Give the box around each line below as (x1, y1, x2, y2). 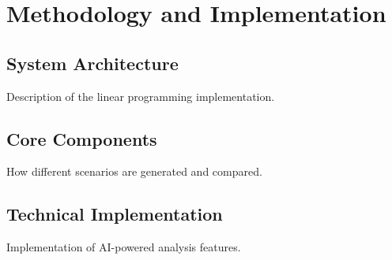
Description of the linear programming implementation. (6, 87, 275, 104)
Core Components (6, 126, 157, 150)
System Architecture (6, 50, 179, 75)
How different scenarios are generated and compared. (6, 163, 262, 180)
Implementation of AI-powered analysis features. (6, 239, 241, 255)
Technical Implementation (6, 202, 223, 226)
